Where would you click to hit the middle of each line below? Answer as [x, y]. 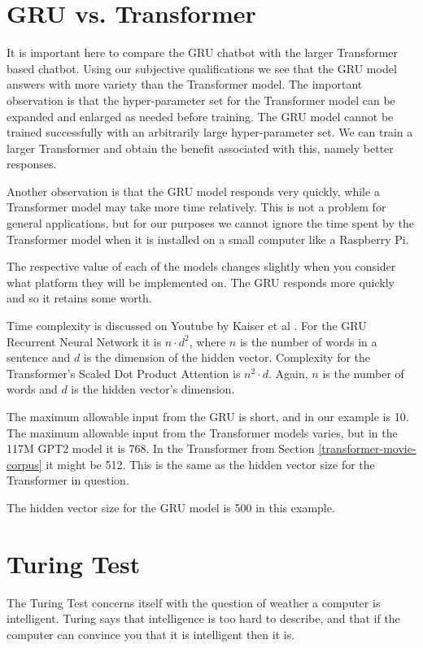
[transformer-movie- [367, 448]
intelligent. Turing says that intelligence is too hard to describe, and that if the [203, 618]
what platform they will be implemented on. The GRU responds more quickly [201, 282]
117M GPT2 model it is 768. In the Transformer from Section [161, 448]
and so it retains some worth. [79, 298]
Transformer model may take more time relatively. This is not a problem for [196, 207]
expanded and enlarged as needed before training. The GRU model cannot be [200, 116]
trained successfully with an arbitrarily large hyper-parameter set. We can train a [210, 132]
